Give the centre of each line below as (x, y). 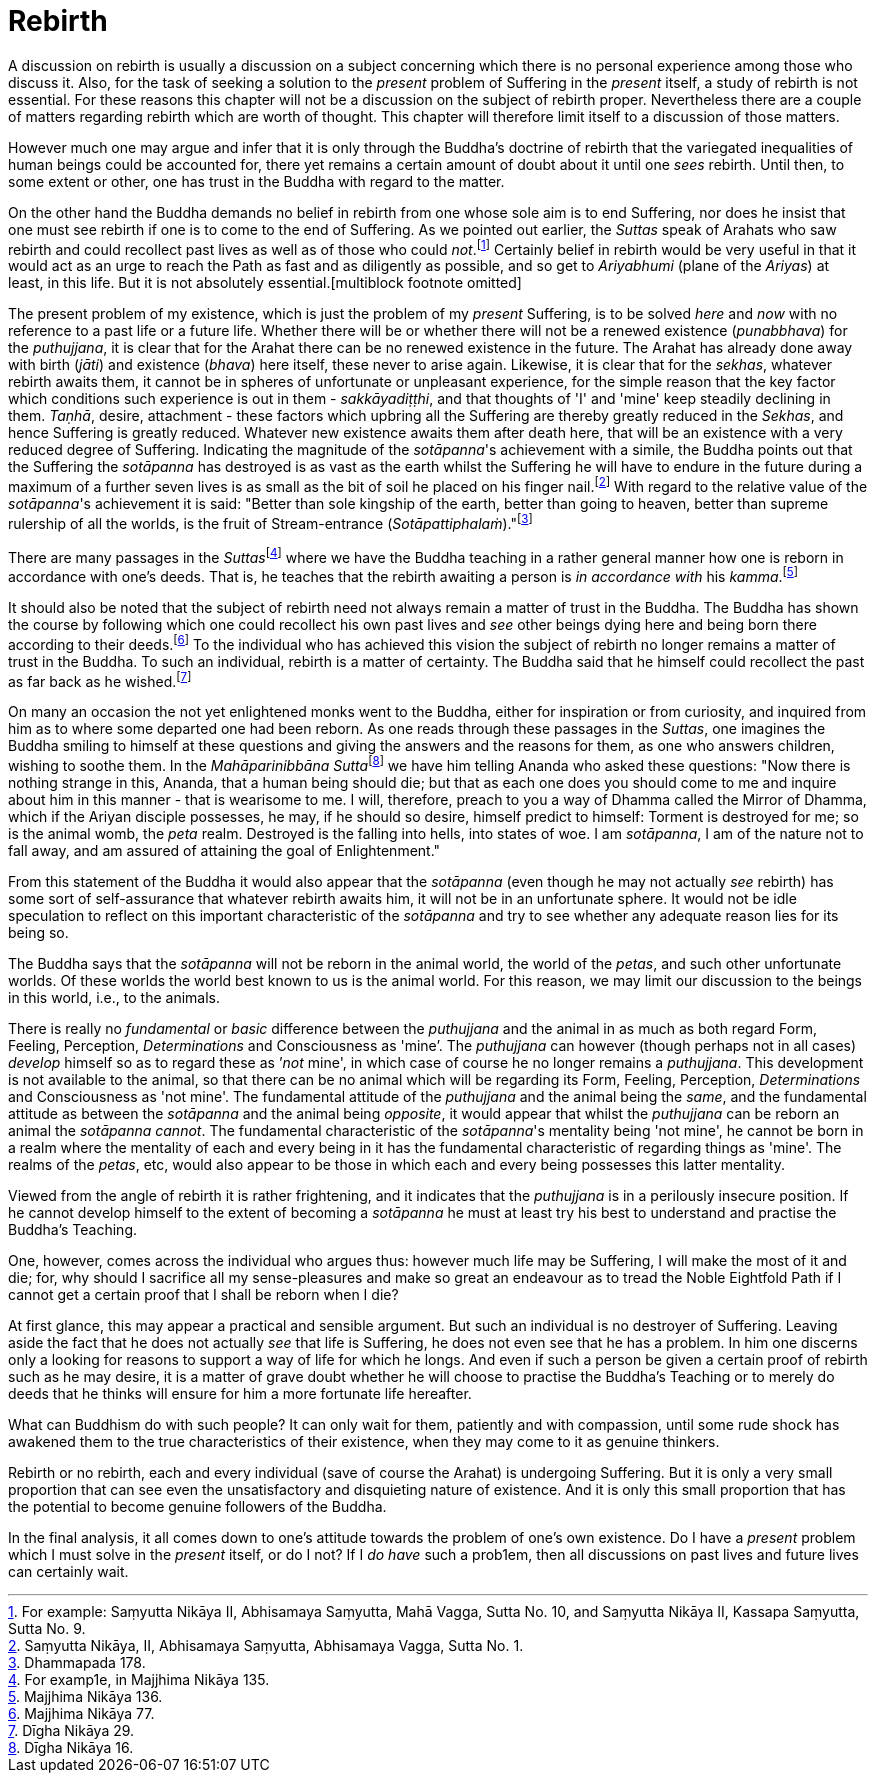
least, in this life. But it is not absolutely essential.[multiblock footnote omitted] (265, 283)
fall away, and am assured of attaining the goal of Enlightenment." (224, 850)
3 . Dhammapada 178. (77, 1662)
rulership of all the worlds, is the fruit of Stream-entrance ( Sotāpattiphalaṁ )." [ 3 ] (270, 522)
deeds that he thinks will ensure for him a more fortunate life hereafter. (240, 1393)
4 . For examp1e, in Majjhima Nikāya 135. (139, 1679)
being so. (38, 932)
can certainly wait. (68, 1571)
